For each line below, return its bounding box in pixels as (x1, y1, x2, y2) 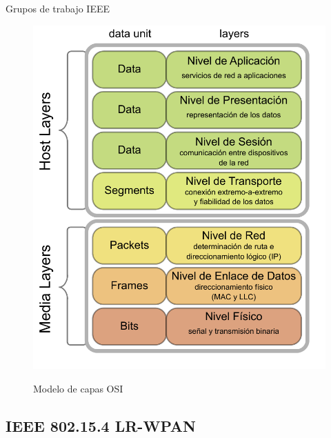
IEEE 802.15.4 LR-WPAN (6, 415, 197, 436)
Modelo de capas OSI (33, 381, 123, 395)
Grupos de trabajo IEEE (6, 1, 110, 15)
